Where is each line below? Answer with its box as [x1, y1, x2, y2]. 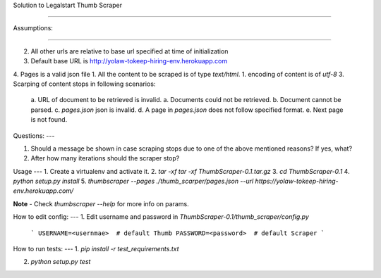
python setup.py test [30, 258, 91, 266]
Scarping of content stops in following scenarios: [13, 80, 156, 88]
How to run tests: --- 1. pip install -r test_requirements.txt [13, 245, 179, 253]
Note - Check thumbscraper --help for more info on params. [13, 199, 190, 208]
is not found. [30, 115, 68, 124]
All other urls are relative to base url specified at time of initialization [30, 46, 229, 56]
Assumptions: [13, 24, 53, 32]
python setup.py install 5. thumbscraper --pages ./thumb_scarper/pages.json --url [13, 177, 254, 186]
